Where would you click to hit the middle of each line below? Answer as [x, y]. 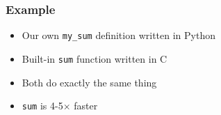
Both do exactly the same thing [89, 82]
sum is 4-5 [42, 106]
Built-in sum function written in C [95, 58]
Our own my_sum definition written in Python [118, 35]
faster [86, 106]
